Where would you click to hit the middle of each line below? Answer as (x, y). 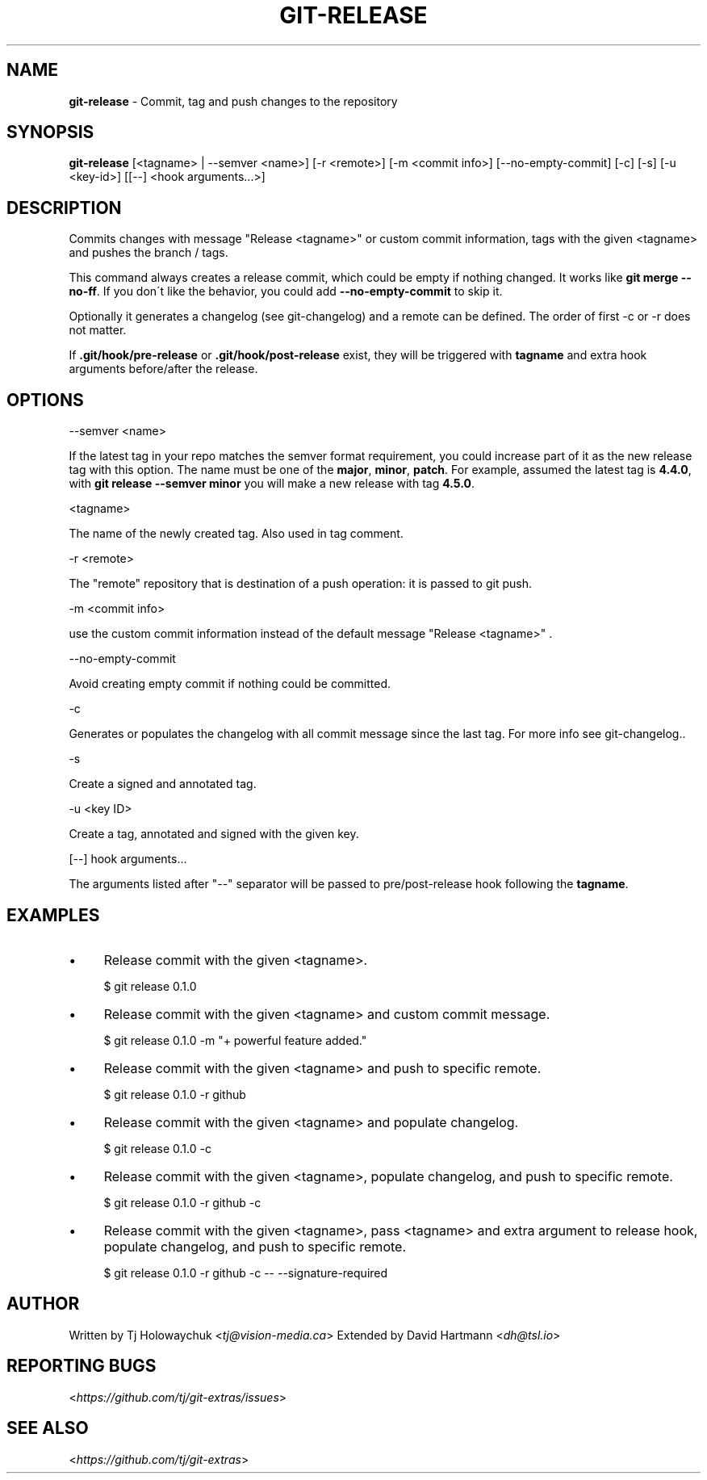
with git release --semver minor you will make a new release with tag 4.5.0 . (272, 484)
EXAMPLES (53, 915)
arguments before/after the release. (163, 369)
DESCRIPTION (64, 208)
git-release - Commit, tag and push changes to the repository (233, 101)
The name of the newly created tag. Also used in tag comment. (236, 534)
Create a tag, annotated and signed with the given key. (214, 834)
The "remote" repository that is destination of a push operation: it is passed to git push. (300, 584)
